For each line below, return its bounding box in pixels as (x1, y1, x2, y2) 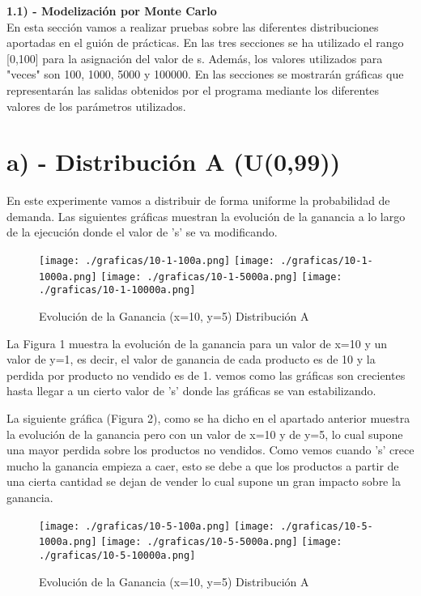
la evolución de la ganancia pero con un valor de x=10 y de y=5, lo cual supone (6, 425, 403, 442)
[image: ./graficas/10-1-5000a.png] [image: (100, 270, 342, 283)
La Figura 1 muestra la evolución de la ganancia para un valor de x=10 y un (6, 334, 388, 351)
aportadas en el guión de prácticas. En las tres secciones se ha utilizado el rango (6, 34, 404, 51)
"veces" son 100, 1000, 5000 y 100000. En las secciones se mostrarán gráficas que (6, 66, 404, 83)
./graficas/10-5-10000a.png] (39, 549, 196, 561)
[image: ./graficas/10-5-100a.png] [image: (39, 520, 275, 532)
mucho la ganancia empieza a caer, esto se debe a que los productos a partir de (6, 457, 399, 474)
